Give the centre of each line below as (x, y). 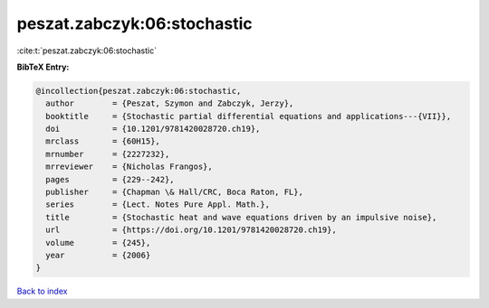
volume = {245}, (98, 243)
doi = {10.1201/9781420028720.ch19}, (153, 129)
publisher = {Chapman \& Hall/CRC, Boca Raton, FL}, (174, 192)
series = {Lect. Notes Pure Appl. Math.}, (158, 205)
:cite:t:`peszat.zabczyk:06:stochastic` (87, 51)
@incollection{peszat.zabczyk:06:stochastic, (139, 91)
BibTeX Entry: (43, 67)
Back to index (42, 291)
